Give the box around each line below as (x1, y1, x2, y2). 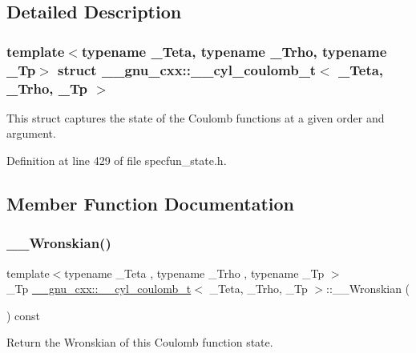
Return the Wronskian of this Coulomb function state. (6, 334, 273, 351)
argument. (6, 125, 56, 142)
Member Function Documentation (6, 191, 295, 216)
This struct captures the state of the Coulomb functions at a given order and (6, 109, 385, 126)
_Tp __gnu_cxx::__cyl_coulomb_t (6, 280, 192, 297)
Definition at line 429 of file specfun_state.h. (6, 152, 227, 169)
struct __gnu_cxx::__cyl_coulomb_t (58, 59, 317, 79)
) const (6, 307, 41, 323)
